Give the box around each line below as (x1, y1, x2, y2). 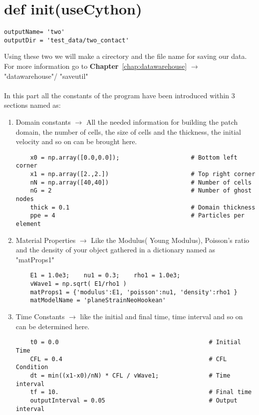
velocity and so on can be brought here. (15, 136, 137, 147)
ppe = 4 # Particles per (30, 212, 245, 219)
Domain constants (15, 117, 71, 127)
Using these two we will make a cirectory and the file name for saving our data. (4, 51, 247, 61)
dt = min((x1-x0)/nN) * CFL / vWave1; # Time (30, 372, 231, 379)
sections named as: (4, 100, 61, 110)
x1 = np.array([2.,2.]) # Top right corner (30, 171, 256, 178)
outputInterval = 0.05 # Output (30, 397, 238, 404)
